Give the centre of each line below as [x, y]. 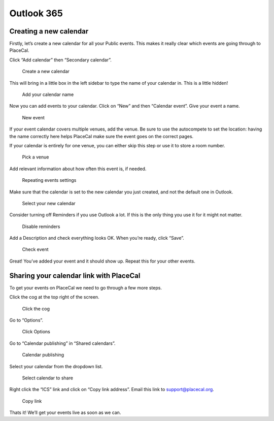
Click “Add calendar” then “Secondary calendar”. [60, 60]
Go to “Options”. [26, 320]
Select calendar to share [48, 378]
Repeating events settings [49, 180]
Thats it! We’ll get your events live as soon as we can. [65, 413]
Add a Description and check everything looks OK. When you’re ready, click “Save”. [97, 238]
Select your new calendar [49, 203]
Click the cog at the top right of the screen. [54, 297]
